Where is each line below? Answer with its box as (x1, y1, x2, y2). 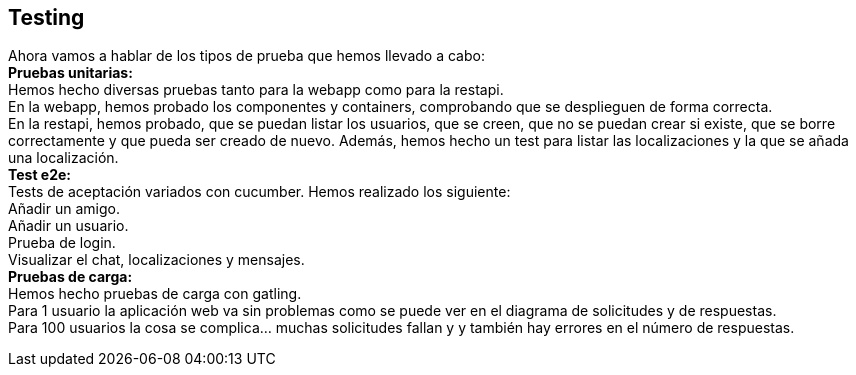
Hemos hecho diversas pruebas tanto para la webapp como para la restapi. (8, 81, 504, 99)
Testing (8, 5, 85, 30)
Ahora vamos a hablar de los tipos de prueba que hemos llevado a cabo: (8, 47, 485, 65)
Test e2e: (8, 166, 72, 184)
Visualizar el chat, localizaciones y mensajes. (8, 251, 305, 269)
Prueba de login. (8, 234, 116, 252)
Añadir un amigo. (8, 200, 120, 218)
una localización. (8, 149, 119, 167)
